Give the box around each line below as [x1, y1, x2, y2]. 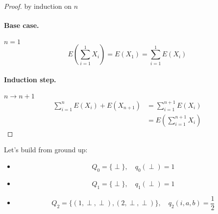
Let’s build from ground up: [4, 144, 88, 155]
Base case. [4, 20, 39, 30]
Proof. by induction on [4, 1, 72, 11]
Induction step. [4, 74, 56, 84]
